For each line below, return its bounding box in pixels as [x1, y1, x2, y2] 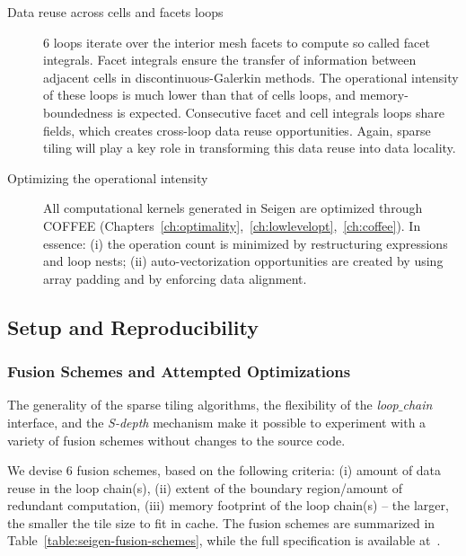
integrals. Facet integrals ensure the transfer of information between [43, 50, 417, 69]
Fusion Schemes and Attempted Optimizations [7, 360, 351, 383]
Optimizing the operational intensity [7, 168, 208, 187]
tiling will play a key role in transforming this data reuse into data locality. [43, 138, 456, 157]
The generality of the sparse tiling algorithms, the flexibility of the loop [7, 395, 399, 414]
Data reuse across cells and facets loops [7, 3, 224, 21]
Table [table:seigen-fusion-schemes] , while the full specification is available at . [7, 531, 441, 550]
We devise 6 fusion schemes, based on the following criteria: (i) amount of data [7, 461, 442, 480]
